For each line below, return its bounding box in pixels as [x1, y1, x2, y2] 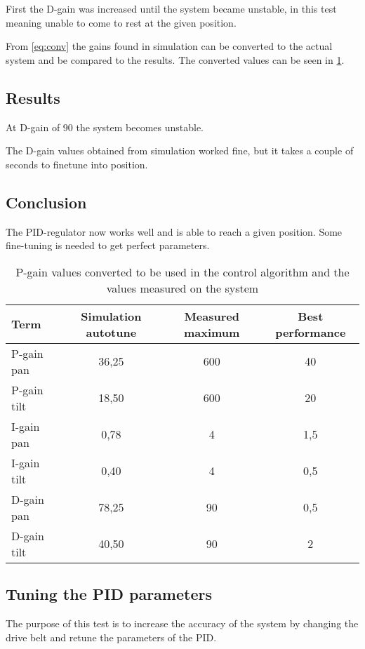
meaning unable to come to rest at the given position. [6, 15, 237, 29]
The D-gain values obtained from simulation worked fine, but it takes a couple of [6, 143, 354, 158]
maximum [183, 323, 240, 340]
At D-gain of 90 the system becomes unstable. [6, 119, 204, 134]
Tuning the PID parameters [6, 583, 212, 605]
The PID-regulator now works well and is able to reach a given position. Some [6, 224, 343, 239]
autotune [86, 323, 137, 340]
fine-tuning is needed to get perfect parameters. [6, 238, 210, 253]
